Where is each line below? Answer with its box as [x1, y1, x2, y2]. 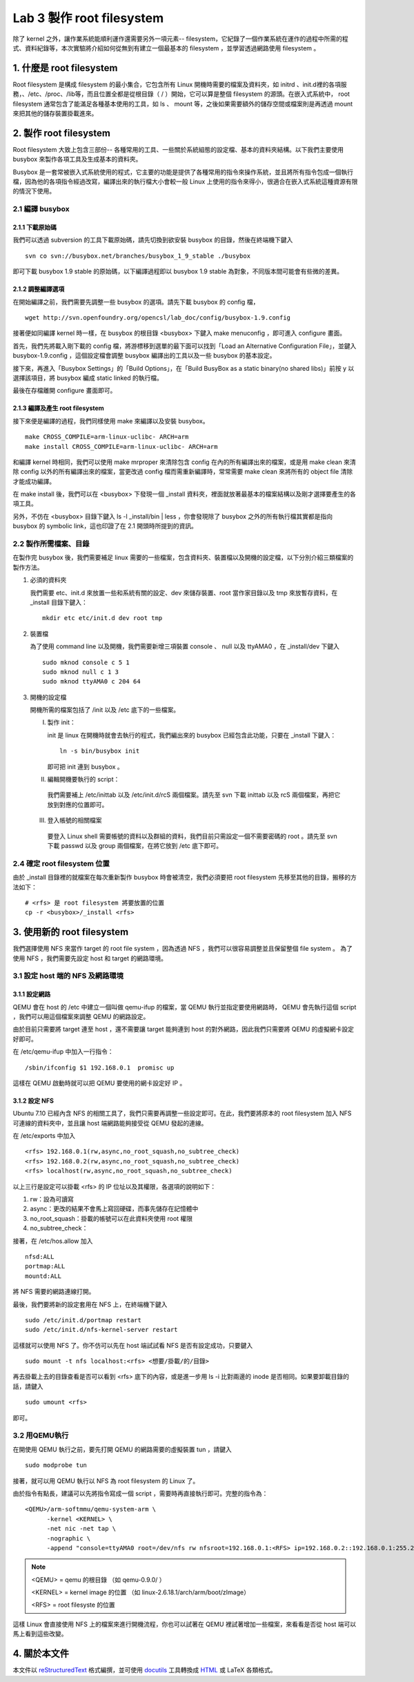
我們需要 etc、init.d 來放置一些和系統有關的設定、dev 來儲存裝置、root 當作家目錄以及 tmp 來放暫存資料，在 [30, 588, 338, 597]
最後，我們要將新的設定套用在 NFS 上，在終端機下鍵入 [12, 1300, 168, 1308]
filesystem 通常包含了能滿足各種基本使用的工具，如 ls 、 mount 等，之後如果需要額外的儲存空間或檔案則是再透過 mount [12, 99, 353, 108]
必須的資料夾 [30, 576, 67, 584]
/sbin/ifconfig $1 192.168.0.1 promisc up [25, 1063, 175, 1072]
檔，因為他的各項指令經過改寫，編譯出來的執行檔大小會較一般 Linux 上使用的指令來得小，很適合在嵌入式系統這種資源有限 [12, 177, 358, 186]
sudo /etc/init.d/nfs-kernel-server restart [25, 1326, 179, 1334]
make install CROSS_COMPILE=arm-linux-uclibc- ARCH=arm [25, 443, 218, 450]
